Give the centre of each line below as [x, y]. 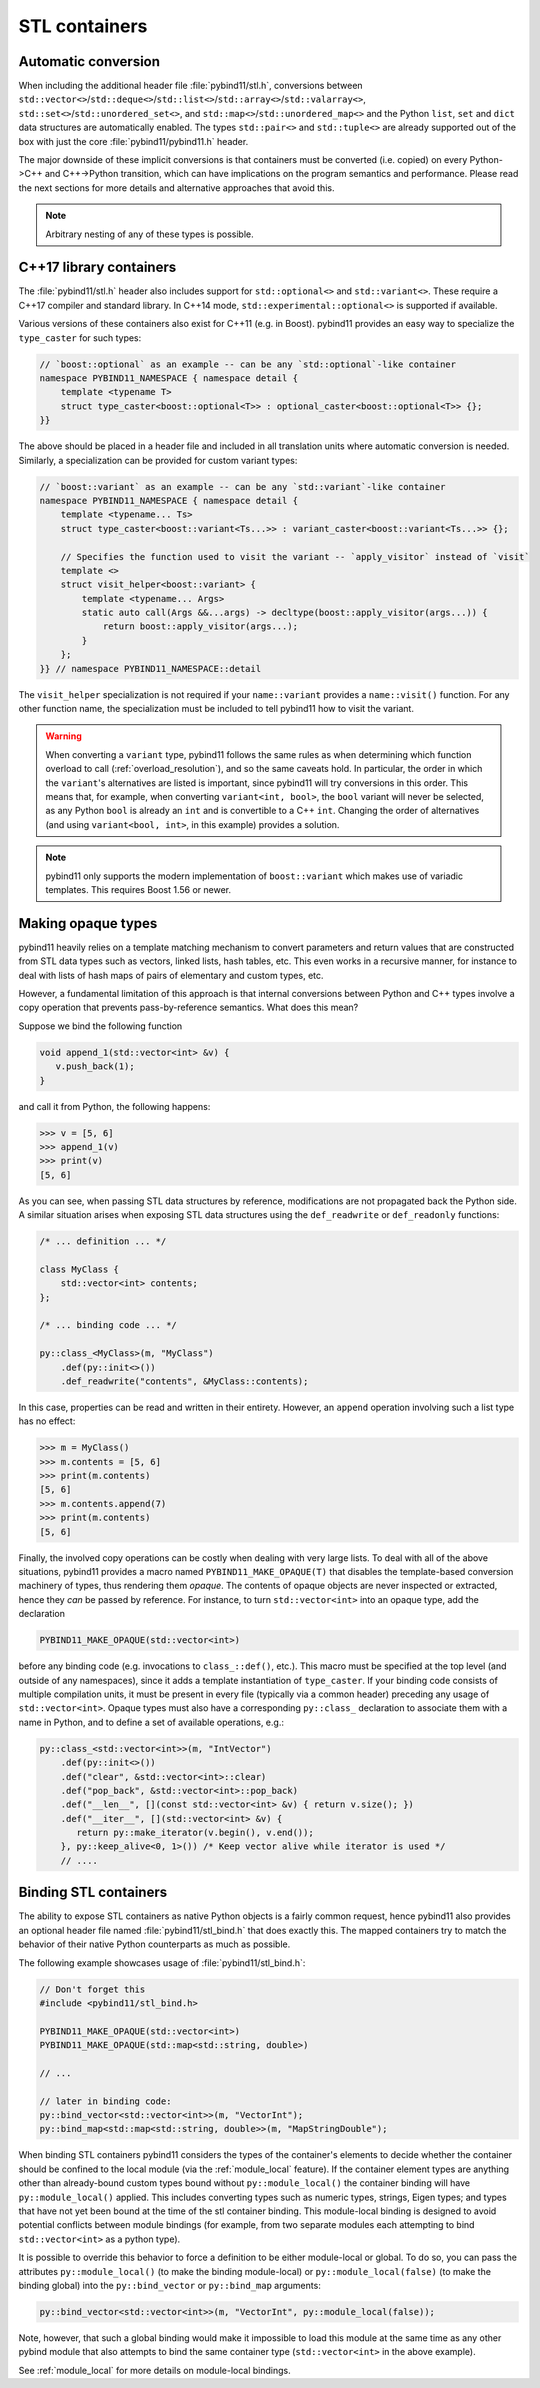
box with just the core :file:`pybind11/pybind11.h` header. [133, 141]
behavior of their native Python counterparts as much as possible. [154, 1944]
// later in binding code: [105, 2101]
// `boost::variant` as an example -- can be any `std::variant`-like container [242, 486]
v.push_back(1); [95, 1066]
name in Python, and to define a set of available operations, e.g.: [151, 1722]
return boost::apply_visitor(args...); [200, 626]
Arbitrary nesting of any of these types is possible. [149, 234]
